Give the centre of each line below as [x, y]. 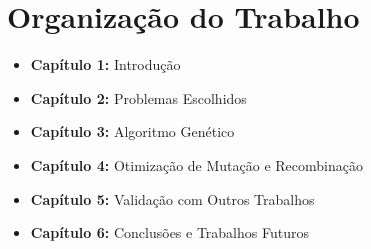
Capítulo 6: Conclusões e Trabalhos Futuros [169, 232]
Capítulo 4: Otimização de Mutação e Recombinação [196, 164]
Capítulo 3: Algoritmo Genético [132, 131]
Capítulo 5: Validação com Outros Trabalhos [172, 198]
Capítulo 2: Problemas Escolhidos [138, 97]
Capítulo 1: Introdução [105, 64]
